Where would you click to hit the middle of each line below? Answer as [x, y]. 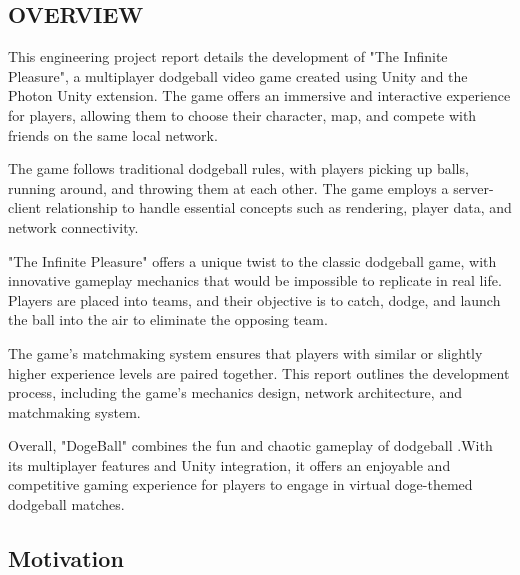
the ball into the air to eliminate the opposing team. [168, 319]
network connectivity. [73, 226]
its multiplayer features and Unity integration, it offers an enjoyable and [229, 464]
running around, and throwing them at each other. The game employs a [228, 187]
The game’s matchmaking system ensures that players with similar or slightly [245, 352]
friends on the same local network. [113, 134]
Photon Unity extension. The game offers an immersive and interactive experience [259, 95]
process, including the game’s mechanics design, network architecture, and [235, 392]
